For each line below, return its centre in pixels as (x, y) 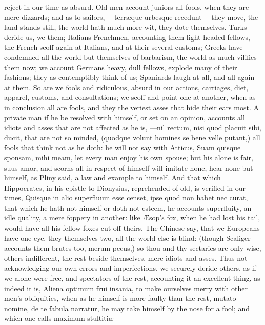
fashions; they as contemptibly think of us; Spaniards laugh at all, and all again (129, 77)
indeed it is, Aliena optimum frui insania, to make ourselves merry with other (126, 288)
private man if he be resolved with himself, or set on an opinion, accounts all (125, 117)
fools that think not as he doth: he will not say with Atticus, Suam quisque (123, 147)
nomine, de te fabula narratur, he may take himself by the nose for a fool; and (127, 308)
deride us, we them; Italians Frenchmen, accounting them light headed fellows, (127, 37)
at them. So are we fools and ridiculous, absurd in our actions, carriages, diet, (126, 87)
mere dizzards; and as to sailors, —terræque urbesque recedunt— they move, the (131, 17)
